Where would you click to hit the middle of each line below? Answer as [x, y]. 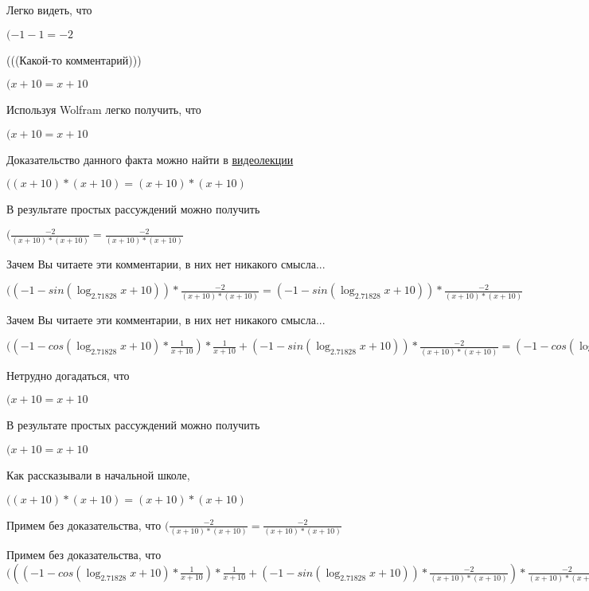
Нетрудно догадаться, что [68, 375]
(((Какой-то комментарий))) [74, 59]
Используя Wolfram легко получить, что [104, 110]
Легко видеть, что [49, 10]
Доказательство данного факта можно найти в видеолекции [150, 159]
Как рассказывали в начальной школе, [98, 474]
